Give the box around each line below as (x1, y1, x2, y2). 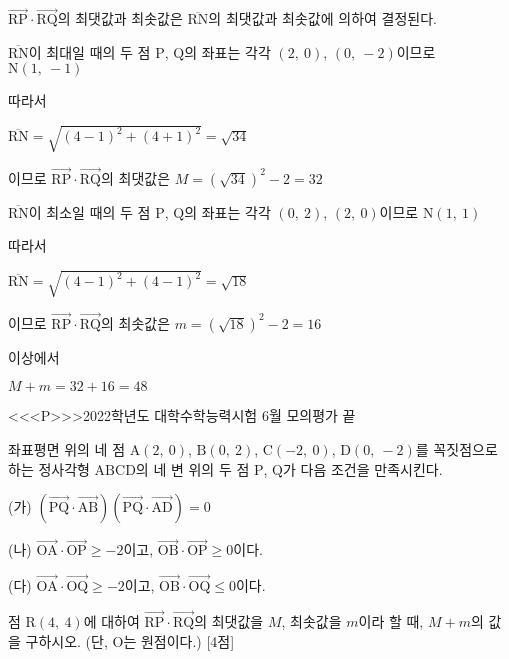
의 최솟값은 (100, 312, 171, 333)
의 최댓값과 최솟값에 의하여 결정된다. (208, 8, 437, 29)
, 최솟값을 (281, 610, 342, 631)
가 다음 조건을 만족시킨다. (283, 458, 443, 479)
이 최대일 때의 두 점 (28, 41, 151, 62)
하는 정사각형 (8, 458, 90, 479)
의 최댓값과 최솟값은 (57, 8, 183, 29)
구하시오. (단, (25, 630, 108, 651)
